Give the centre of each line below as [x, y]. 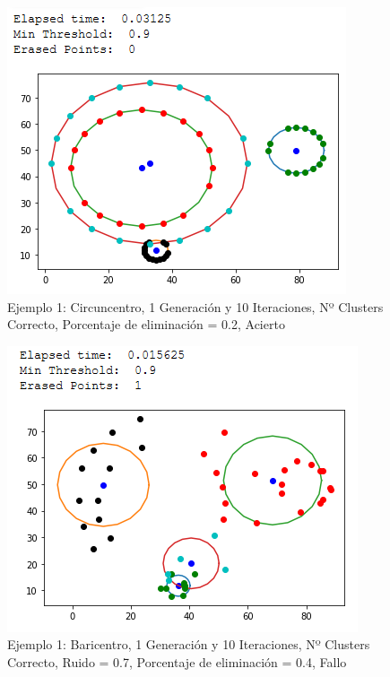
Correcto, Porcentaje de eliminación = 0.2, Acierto [146, 324]
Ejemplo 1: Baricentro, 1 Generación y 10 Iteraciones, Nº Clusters [189, 644]
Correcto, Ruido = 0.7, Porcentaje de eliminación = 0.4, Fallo [177, 661]
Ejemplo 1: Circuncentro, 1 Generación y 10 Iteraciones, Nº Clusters [195, 306]
